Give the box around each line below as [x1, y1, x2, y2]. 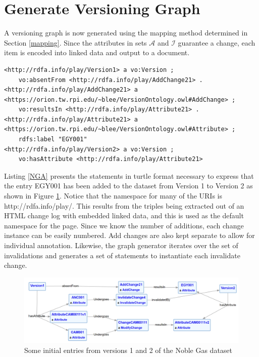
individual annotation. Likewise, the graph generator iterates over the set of [4, 240, 238, 250]
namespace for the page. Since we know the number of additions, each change [4, 220, 244, 230]
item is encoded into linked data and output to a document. [4, 47, 190, 58]
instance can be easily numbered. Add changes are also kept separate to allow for [4, 230, 255, 241]
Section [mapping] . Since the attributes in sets [4, 37, 147, 48]
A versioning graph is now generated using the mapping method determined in [4, 27, 248, 38]
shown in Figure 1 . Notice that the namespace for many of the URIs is [4, 190, 223, 201]
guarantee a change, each [178, 37, 255, 48]
